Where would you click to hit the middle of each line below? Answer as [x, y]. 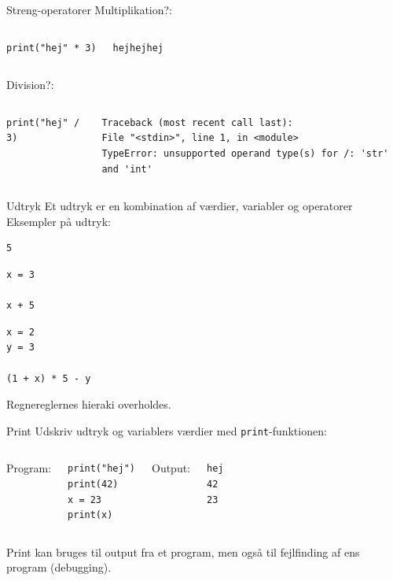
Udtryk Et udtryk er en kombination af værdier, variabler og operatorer [180, 206]
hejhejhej [138, 48]
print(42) [93, 484]
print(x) [90, 515]
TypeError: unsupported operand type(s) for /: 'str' [245, 153]
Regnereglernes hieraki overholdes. [89, 404]
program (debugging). [59, 567]
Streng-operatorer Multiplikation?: [90, 9]
